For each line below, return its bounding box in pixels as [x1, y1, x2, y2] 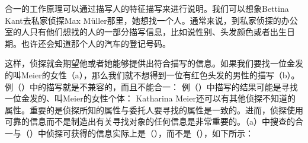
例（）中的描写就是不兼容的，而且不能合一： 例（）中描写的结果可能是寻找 [5, 80, 298, 93]
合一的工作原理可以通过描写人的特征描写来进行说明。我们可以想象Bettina [5, 2, 289, 14]
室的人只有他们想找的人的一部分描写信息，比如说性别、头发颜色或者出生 [5, 26, 287, 38]
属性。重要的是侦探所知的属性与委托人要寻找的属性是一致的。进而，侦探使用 [5, 103, 303, 116]
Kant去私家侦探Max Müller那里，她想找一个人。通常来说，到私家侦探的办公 [5, 14, 298, 26]
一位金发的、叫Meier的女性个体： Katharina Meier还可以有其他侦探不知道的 [5, 92, 296, 104]
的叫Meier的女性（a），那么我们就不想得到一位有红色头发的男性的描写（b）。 [5, 68, 300, 81]
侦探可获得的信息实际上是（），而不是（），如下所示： [46, 126, 254, 139]
